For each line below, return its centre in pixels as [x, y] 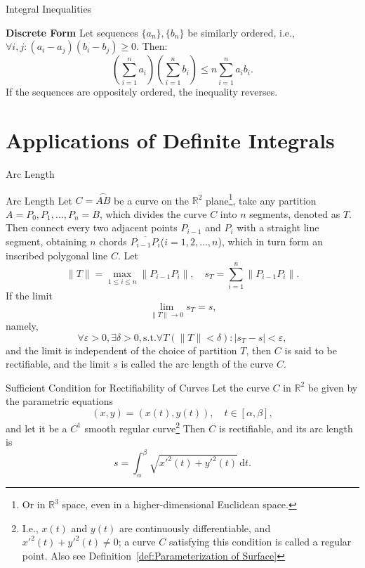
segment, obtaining [46, 241]
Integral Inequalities [49, 8]
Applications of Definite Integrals [170, 140]
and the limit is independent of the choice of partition [121, 350]
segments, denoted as [295, 213]
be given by [333, 387]
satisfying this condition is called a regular [260, 542]
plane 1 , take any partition [261, 199]
